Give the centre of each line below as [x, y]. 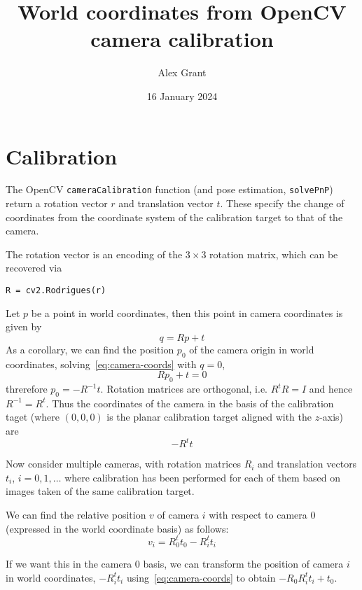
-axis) [332, 417]
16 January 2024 [182, 96]
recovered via [34, 268]
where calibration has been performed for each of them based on [203, 477]
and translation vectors [307, 464]
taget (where [33, 417]
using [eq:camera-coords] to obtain [201, 577]
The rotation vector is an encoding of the [94, 254]
